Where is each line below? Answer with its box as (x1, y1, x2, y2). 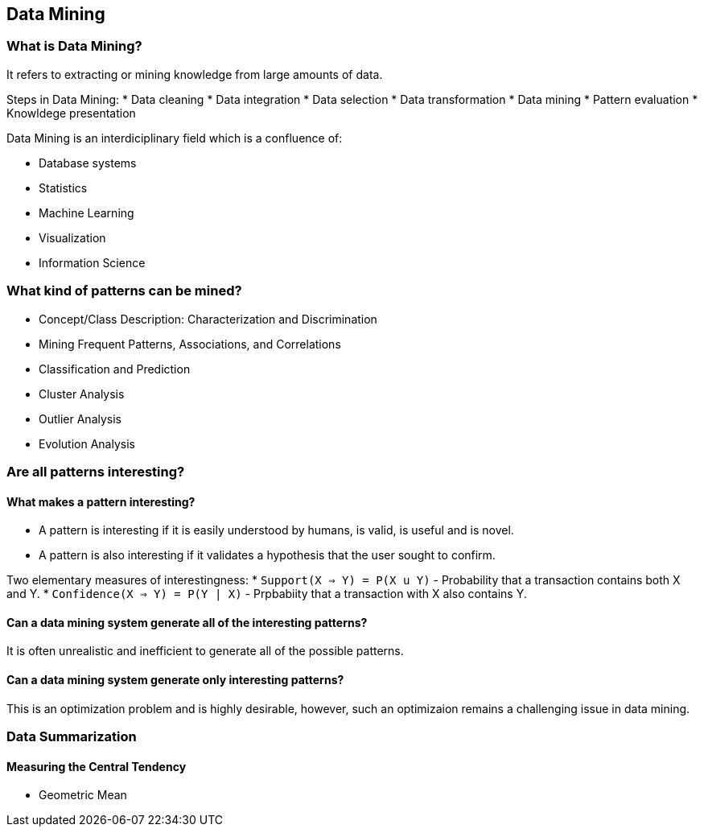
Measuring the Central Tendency (6, 759, 187, 773)
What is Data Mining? (6, 38, 142, 55)
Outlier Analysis (39, 411, 122, 426)
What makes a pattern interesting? (6, 494, 196, 509)
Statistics (39, 180, 88, 195)
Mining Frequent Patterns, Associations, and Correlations (39, 336, 341, 351)
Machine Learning (39, 205, 134, 220)
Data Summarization (6, 728, 137, 744)
